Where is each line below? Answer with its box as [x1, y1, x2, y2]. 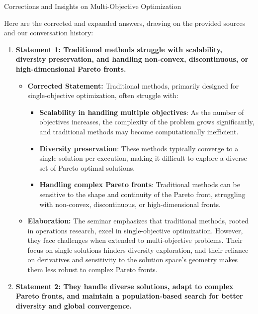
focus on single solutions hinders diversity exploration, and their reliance [27, 244, 249, 255]
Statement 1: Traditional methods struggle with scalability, [15, 44, 223, 54]
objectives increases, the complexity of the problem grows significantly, [39, 116, 255, 127]
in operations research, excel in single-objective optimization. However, [27, 225, 243, 235]
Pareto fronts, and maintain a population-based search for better [15, 291, 243, 301]
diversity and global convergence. [15, 300, 132, 311]
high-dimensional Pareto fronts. [15, 63, 126, 74]
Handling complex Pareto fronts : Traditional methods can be [39, 179, 240, 190]
